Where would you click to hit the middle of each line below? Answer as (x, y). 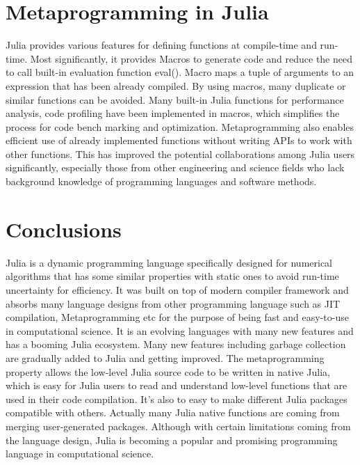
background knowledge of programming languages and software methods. (161, 181)
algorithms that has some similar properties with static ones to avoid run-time (172, 276)
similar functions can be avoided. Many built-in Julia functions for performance (175, 99)
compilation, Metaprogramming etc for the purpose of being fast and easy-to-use (177, 317)
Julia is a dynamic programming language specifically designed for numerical (169, 262)
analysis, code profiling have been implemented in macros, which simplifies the (173, 113)
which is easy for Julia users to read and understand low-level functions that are (177, 385)
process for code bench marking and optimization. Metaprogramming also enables (180, 126)
